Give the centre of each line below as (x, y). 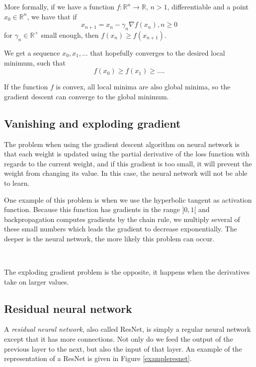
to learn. (17, 183)
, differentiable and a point (208, 6)
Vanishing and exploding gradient (92, 123)
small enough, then (70, 35)
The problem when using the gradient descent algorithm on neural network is (122, 144)
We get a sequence (32, 52)
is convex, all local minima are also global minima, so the (143, 87)
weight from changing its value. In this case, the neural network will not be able (126, 173)
